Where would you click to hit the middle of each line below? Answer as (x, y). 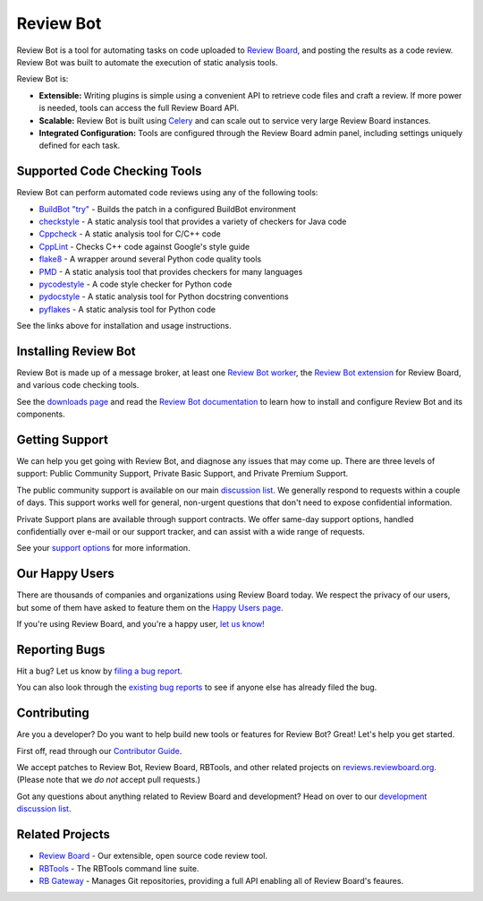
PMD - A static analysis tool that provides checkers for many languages (171, 271)
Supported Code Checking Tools (109, 172)
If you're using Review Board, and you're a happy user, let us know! (141, 624)
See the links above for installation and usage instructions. (124, 326)
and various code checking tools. (78, 385)
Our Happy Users (66, 574)
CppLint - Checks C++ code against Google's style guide (144, 246)
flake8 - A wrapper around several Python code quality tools (150, 259)
